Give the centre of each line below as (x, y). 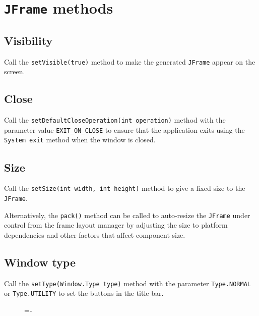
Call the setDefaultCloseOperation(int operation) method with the (115, 120)
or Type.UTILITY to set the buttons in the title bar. (84, 293)
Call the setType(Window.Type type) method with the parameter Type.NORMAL (127, 283)
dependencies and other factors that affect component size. (95, 234)
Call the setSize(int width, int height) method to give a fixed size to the (125, 188)
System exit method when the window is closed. (80, 140)
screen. (15, 71)
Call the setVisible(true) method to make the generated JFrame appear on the (130, 61)
